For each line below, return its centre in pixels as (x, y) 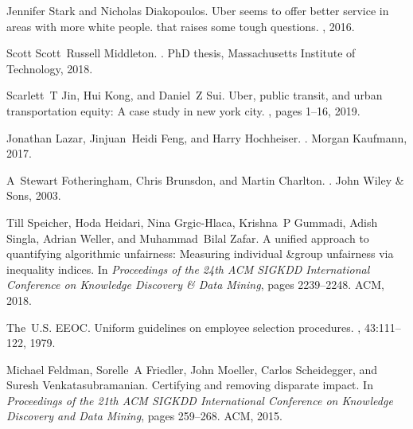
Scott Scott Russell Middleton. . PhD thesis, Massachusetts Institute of (181, 53)
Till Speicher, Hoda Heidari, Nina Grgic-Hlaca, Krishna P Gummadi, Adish (192, 222)
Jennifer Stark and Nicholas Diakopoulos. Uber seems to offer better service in (198, 10)
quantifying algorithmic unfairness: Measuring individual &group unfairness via (200, 253)
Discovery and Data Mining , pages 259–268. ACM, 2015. (144, 416)
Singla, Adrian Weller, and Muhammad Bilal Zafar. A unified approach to (188, 238)
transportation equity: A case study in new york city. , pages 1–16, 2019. (183, 110)
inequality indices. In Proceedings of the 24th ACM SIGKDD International (188, 269)
